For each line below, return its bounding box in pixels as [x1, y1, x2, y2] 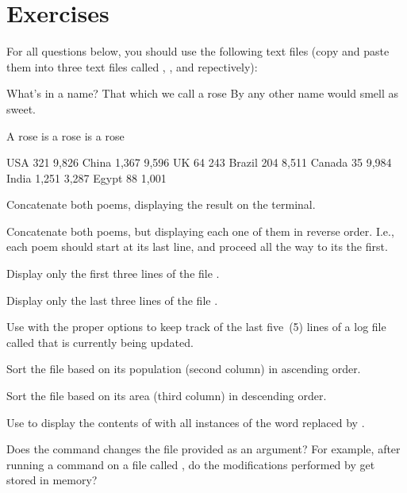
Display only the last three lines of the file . [6, 291, 218, 308]
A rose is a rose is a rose [6, 127, 125, 144]
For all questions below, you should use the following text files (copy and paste [6, 43, 390, 60]
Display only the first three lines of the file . [6, 265, 220, 282]
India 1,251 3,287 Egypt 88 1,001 [6, 169, 167, 186]
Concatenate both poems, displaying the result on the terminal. [6, 196, 316, 213]
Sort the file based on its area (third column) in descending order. [6, 387, 327, 404]
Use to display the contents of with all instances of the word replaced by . [6, 414, 365, 430]
